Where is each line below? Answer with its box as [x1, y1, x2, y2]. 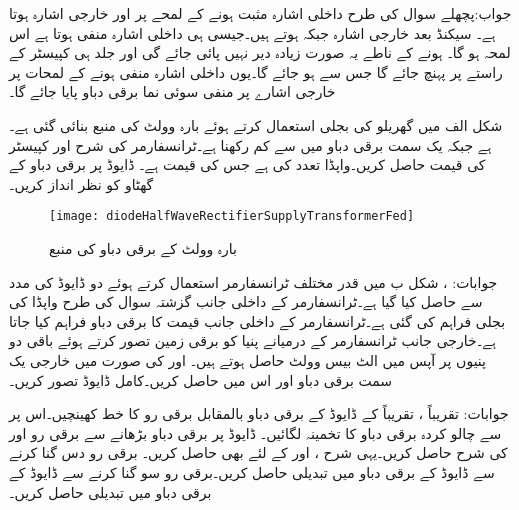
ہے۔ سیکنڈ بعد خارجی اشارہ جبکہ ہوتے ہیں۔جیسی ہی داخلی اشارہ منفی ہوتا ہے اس [9, 22, 496, 43]
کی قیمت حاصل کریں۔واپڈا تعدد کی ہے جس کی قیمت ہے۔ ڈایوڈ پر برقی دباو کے [9, 154, 486, 175]
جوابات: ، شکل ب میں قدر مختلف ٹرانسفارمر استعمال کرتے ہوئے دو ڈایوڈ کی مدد [9, 271, 498, 292]
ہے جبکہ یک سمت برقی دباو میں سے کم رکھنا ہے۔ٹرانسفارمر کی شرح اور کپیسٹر [9, 134, 492, 155]
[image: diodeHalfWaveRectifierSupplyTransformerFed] [49, 209, 415, 224]
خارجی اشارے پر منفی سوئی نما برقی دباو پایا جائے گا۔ [9, 81, 336, 102]
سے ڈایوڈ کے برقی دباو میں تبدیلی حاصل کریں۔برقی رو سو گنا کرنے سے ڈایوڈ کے [9, 461, 495, 482]
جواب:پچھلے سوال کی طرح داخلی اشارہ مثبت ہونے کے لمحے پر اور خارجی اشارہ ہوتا [9, 3, 512, 23]
